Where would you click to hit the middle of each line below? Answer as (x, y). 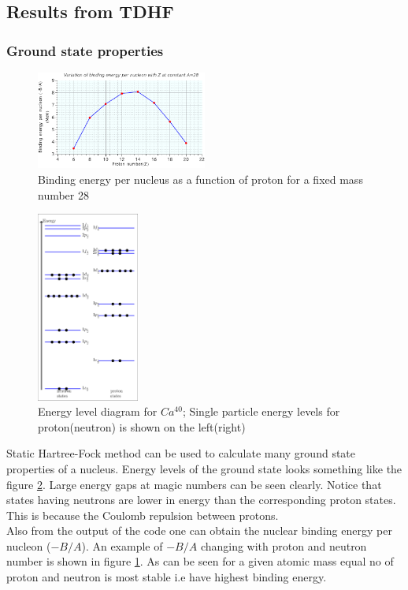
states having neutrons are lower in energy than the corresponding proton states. (201, 500)
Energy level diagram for (98, 411)
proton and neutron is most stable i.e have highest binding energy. (167, 577)
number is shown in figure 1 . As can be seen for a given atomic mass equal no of (200, 561)
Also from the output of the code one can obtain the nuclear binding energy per (199, 530)
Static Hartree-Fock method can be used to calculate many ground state (181, 453)
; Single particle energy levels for (261, 411)
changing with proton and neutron (284, 545)
